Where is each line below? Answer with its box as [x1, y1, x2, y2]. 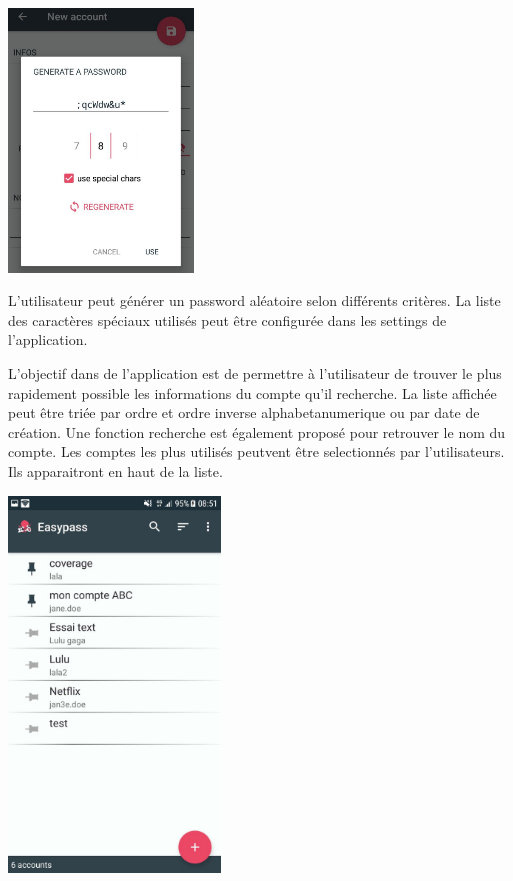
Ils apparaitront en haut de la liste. [8, 460, 223, 481]
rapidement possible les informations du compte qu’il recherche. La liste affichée [8, 382, 497, 403]
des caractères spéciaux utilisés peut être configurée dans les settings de [8, 309, 447, 330]
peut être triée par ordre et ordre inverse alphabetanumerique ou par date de [8, 402, 480, 423]
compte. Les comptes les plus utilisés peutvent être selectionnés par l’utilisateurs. [8, 441, 505, 462]
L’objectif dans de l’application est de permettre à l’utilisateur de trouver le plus [8, 362, 502, 383]
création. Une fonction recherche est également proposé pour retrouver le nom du [8, 421, 506, 442]
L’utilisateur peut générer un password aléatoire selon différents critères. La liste [8, 290, 501, 311]
